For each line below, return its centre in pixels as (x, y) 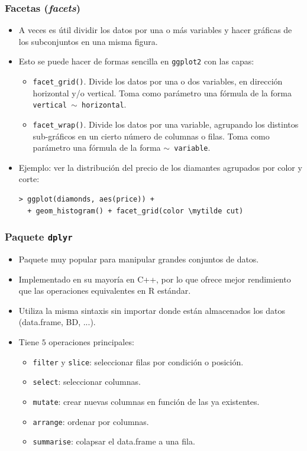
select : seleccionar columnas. (87, 382)
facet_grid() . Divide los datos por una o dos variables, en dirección (158, 81)
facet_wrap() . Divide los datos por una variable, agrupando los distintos (166, 124)
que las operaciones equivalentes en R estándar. (105, 291)
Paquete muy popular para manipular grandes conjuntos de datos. (139, 259)
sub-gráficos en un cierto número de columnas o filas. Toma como (151, 136)
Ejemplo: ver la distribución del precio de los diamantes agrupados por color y (160, 167)
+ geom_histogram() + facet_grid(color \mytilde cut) (135, 211)
